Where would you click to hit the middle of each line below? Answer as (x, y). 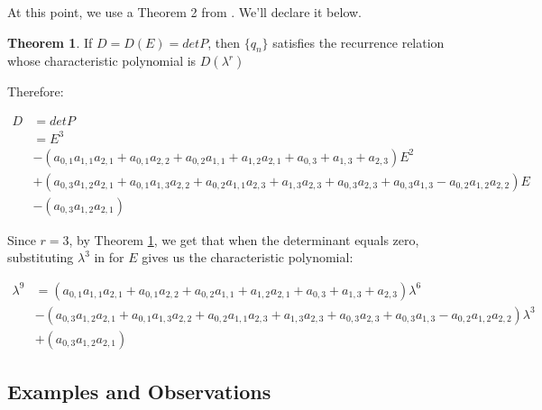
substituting (41, 257)
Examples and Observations (139, 392)
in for (109, 257)
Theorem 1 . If (50, 42)
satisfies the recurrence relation (358, 42)
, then (224, 42)
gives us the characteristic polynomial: (248, 257)
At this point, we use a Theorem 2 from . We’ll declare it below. (185, 12)
